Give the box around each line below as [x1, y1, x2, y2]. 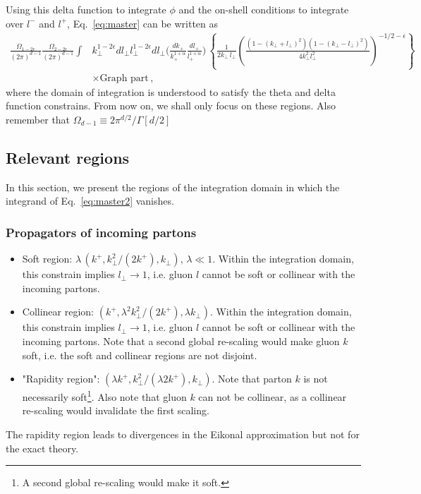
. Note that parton [212, 371, 292, 386]
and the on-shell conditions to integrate [178, 2, 349, 16]
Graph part [99, 73, 149, 83]
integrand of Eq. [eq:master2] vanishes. [6, 193, 174, 208]
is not [303, 371, 328, 386]
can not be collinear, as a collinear [198, 389, 347, 404]
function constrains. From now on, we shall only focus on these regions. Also [6, 98, 336, 113]
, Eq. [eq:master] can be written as [67, 16, 219, 30]
